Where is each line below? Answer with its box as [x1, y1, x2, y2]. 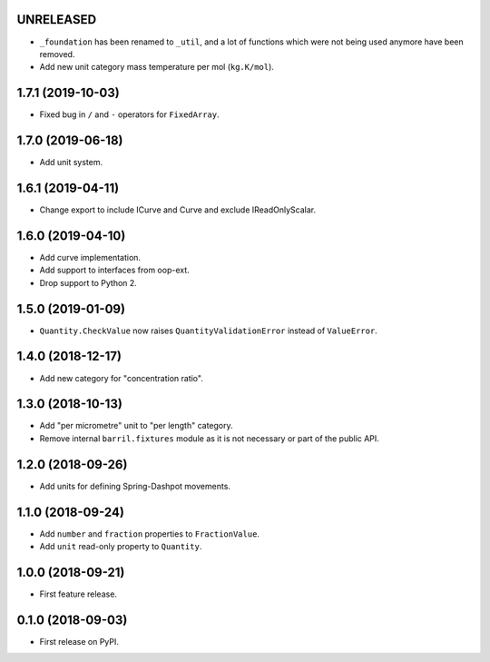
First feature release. [39, 588, 118, 599]
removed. [39, 48, 75, 59]
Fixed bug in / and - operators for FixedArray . [39, 109, 220, 120]
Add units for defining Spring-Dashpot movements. [39, 480, 231, 491]
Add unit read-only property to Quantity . [39, 541, 202, 552]
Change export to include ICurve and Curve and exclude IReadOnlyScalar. [39, 204, 317, 215]
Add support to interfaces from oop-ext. [39, 264, 190, 276]
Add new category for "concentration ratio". [39, 372, 203, 383]
